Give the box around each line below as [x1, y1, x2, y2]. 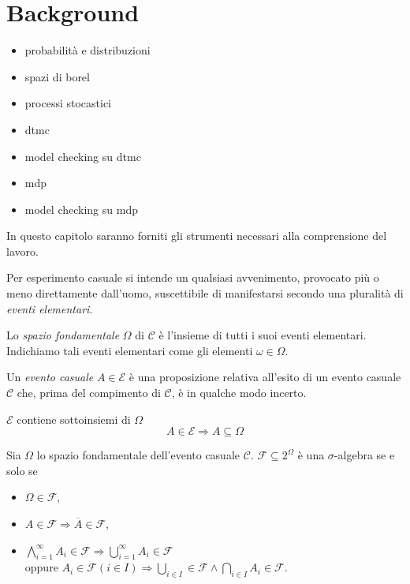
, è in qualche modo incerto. [171, 384, 307, 401]
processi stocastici [24, 95, 112, 111]
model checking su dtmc [24, 148, 141, 164]
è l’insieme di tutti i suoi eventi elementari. [158, 327, 367, 343]
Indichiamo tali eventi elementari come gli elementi [6, 342, 253, 358]
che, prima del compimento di [17, 384, 161, 401]
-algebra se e [334, 447, 395, 463]
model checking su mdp [24, 200, 138, 217]
